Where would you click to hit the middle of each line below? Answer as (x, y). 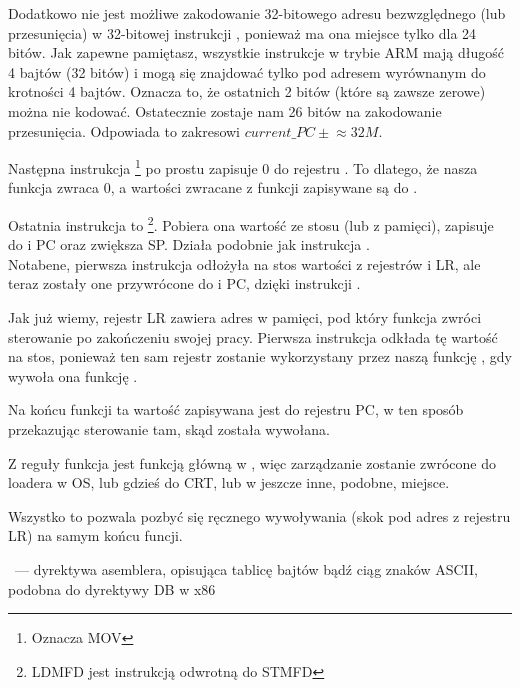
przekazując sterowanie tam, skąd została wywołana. (169, 429)
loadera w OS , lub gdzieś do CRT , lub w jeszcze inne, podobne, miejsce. (229, 482)
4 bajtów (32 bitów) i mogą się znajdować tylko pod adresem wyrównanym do (247, 71)
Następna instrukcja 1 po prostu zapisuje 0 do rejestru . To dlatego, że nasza (243, 166)
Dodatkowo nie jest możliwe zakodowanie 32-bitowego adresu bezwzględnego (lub (257, 13)
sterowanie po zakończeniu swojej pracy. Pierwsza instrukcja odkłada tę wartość (253, 336)
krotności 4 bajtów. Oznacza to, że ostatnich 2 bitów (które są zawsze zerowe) (247, 91)
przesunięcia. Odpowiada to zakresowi (124, 130)
